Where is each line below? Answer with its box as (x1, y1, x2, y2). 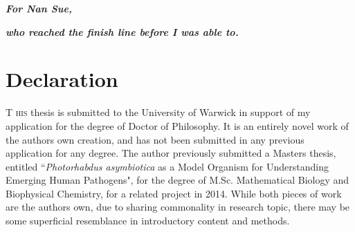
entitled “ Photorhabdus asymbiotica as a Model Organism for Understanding (6, 159, 329, 173)
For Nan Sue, (6, 1, 72, 15)
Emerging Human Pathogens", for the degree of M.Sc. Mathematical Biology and (6, 173, 349, 187)
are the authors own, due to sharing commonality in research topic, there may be (6, 200, 350, 214)
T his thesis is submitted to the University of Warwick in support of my (6, 105, 311, 119)
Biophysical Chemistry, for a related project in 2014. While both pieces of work (6, 186, 342, 200)
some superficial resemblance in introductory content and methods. (6, 213, 290, 228)
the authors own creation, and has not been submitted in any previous (6, 132, 304, 146)
